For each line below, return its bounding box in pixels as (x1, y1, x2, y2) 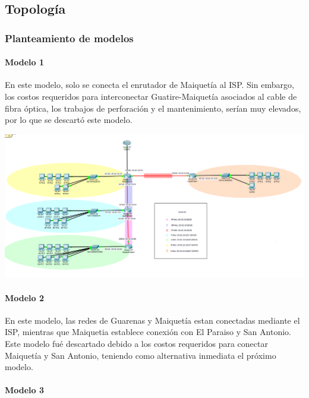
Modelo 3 (5, 384, 45, 396)
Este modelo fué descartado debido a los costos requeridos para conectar (5, 337, 268, 350)
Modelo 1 (5, 56, 45, 68)
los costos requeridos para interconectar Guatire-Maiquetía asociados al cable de (5, 90, 297, 103)
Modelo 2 (5, 291, 45, 304)
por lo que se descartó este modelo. (5, 113, 133, 126)
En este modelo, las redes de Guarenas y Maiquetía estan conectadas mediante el (5, 314, 300, 326)
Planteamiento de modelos (5, 30, 134, 45)
